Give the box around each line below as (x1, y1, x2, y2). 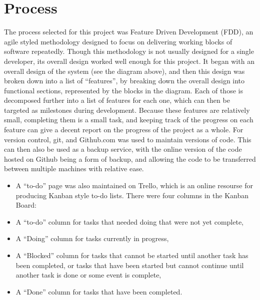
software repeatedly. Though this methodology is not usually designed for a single (4, 46, 254, 56)
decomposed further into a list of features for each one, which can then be (4, 95, 230, 105)
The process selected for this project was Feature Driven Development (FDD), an (4, 26, 253, 37)
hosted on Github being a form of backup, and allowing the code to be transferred (4, 153, 256, 164)
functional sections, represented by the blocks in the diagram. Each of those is (4, 85, 243, 95)
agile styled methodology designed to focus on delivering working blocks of (4, 36, 232, 46)
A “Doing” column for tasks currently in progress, (15, 233, 169, 244)
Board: (15, 200, 36, 210)
